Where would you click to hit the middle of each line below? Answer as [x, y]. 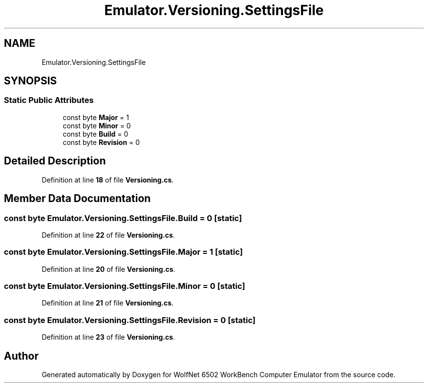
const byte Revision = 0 [101, 142]
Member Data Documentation [77, 199]
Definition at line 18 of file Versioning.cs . [108, 180]
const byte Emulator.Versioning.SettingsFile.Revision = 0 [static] [130, 320]
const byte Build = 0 [96, 134]
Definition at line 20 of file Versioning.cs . [108, 269]
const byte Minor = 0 [97, 125]
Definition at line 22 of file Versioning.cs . [108, 235]
